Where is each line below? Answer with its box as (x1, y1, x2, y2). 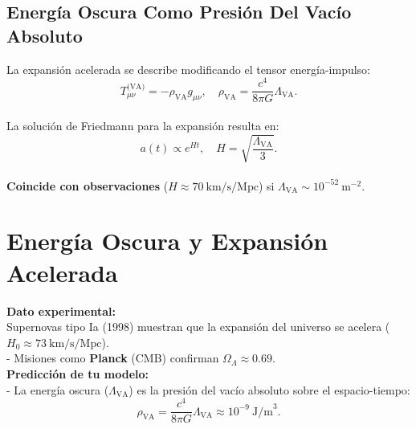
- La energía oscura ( (6, 381, 109, 398)
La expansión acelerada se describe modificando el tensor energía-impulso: (6, 60, 370, 77)
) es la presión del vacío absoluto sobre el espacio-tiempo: (128, 381, 410, 398)
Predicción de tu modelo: (6, 365, 149, 382)
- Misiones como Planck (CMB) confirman (6, 349, 219, 366)
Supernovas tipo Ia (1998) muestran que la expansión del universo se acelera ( (6, 318, 390, 335)
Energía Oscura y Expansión (6, 224, 328, 257)
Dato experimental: (6, 302, 116, 319)
